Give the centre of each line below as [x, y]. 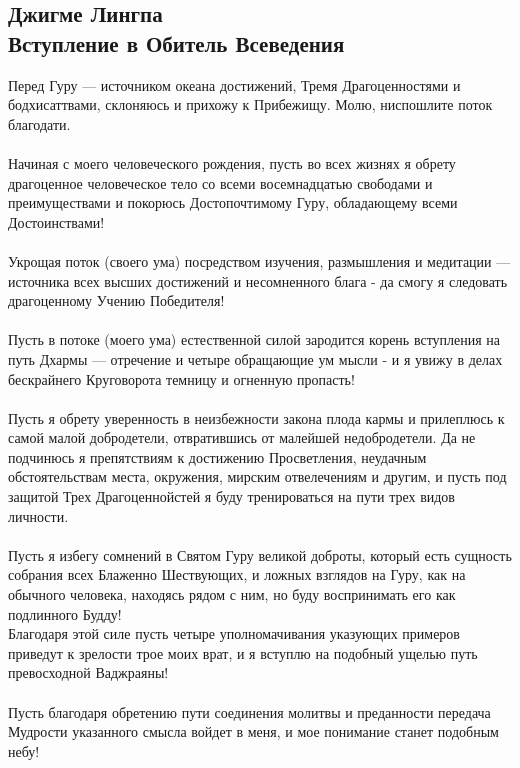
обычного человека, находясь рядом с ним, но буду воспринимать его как [232, 594]
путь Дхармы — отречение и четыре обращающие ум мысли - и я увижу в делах [255, 358]
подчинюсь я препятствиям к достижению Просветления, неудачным [217, 456]
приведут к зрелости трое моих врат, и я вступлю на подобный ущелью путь [243, 652]
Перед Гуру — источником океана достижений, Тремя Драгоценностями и [234, 84]
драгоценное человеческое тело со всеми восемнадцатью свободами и [220, 182]
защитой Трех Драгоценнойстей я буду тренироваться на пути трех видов [231, 496]
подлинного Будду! [65, 613]
